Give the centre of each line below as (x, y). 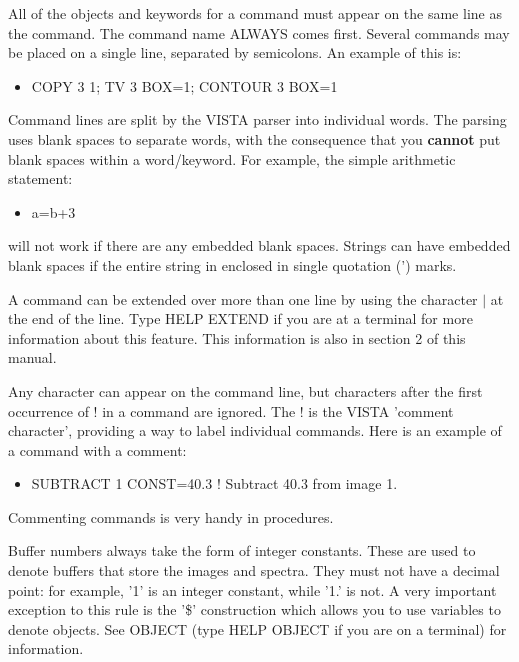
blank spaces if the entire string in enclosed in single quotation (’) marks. (232, 264)
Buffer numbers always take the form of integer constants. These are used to (242, 550)
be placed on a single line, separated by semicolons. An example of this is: (235, 52)
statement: (40, 178)
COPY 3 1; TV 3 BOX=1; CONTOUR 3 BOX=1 (184, 85)
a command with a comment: (97, 449)
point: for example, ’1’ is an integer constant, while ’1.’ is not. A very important (252, 589)
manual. (32, 357)
